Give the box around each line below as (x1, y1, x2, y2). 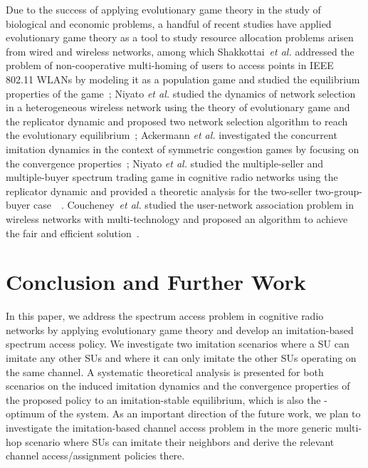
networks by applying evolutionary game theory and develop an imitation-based (6, 322, 354, 337)
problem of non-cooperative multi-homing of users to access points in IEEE (6, 58, 334, 73)
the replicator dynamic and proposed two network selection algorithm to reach (6, 113, 348, 128)
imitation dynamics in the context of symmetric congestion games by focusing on (6, 141, 359, 156)
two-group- (315, 183, 363, 198)
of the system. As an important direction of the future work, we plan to (48, 406, 361, 421)
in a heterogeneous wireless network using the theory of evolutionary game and (6, 100, 350, 115)
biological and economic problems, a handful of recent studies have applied (6, 16, 332, 31)
